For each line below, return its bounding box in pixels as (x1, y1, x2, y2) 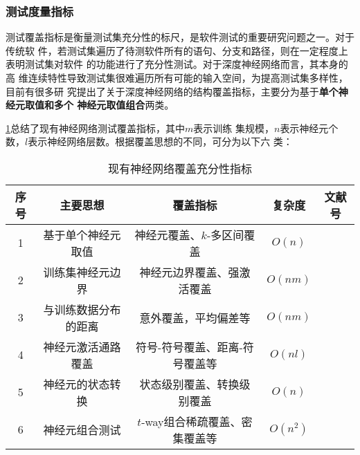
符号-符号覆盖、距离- (136, 338, 243, 355)
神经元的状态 (43, 375, 110, 392)
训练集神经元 (43, 263, 110, 280)
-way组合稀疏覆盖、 (141, 413, 242, 429)
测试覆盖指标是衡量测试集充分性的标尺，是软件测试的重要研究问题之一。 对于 (6, 30, 354, 44)
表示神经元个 (280, 120, 339, 135)
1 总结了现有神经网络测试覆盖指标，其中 (6, 120, 185, 135)
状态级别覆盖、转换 (139, 375, 240, 392)
